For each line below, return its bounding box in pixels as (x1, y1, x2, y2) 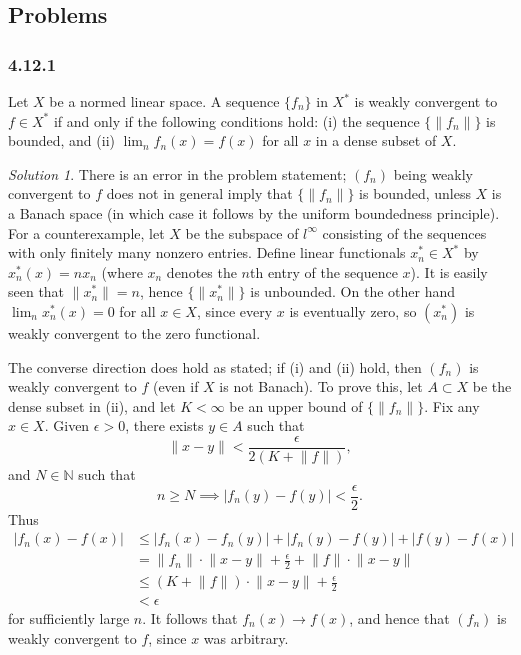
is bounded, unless (359, 183, 471, 204)
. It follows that (142, 608, 238, 628)
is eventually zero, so (289, 300, 417, 321)
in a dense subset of (315, 130, 437, 151)
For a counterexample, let (8, 222, 165, 243)
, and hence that (349, 608, 450, 628)
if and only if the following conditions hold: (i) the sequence (53, 110, 420, 131)
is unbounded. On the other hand (250, 281, 455, 302)
